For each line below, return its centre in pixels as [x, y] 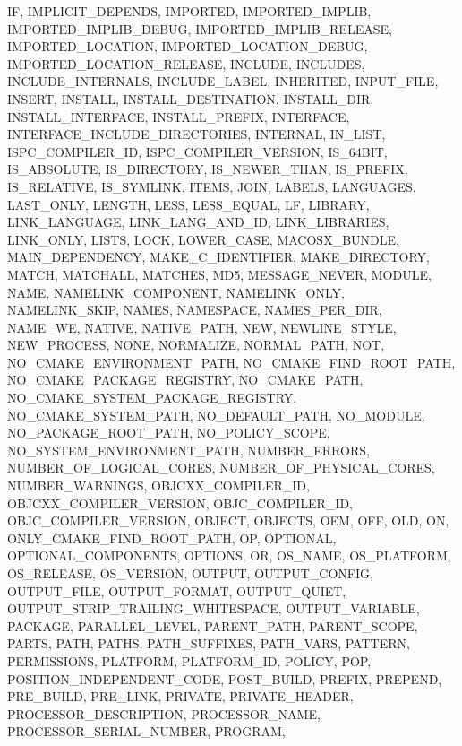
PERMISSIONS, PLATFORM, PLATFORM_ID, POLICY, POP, [189, 660]
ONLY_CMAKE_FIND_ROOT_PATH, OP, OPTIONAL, [172, 538]
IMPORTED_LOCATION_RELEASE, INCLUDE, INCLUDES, [186, 63]
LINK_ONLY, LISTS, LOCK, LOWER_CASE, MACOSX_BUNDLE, [203, 239]
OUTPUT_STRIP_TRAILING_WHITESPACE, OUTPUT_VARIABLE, [214, 608]
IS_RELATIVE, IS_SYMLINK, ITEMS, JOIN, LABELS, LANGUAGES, [212, 186]
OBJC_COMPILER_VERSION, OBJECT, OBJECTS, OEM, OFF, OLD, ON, [228, 520]
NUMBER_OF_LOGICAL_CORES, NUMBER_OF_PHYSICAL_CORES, [221, 468]
